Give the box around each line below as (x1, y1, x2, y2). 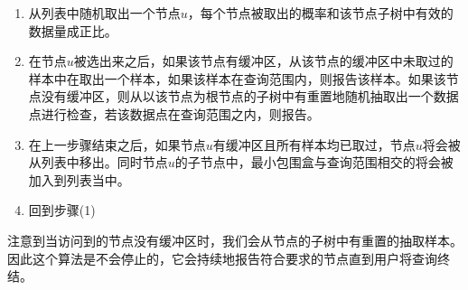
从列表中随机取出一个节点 (28, 4, 181, 22)
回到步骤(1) (28, 201, 96, 220)
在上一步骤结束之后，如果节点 (28, 135, 206, 154)
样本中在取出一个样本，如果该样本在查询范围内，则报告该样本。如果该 (28, 69, 446, 88)
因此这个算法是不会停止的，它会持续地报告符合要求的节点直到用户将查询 (7, 248, 437, 267)
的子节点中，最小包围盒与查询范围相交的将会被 (174, 153, 454, 172)
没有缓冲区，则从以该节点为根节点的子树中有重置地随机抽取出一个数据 (41, 87, 459, 106)
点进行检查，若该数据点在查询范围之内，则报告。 (28, 104, 320, 123)
